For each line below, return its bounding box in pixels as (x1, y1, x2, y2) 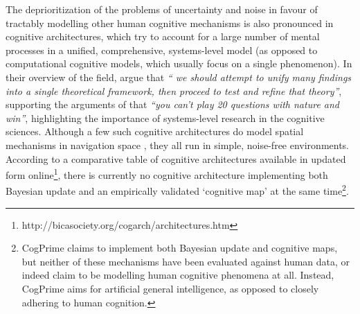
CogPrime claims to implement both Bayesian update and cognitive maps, (21, 241, 338, 255)
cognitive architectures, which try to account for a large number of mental (6, 29, 320, 44)
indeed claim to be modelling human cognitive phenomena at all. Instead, (21, 268, 334, 282)
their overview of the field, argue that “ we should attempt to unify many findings (6, 69, 352, 84)
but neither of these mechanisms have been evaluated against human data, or (21, 254, 350, 268)
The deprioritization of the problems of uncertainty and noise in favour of (6, 2, 318, 16)
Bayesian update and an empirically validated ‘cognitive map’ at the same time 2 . (6, 182, 349, 198)
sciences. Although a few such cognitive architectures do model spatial (6, 124, 304, 139)
